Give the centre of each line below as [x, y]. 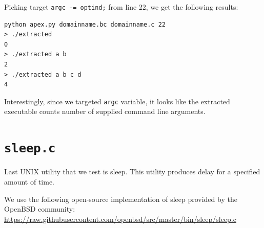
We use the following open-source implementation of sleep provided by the [121, 199]
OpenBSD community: [40, 209]
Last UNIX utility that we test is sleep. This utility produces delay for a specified [132, 172]
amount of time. [29, 181]
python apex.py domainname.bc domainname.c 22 [85, 24]
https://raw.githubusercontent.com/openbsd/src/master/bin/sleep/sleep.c [120, 219]
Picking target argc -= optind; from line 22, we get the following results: [121, 7]
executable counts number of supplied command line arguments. [105, 111]
